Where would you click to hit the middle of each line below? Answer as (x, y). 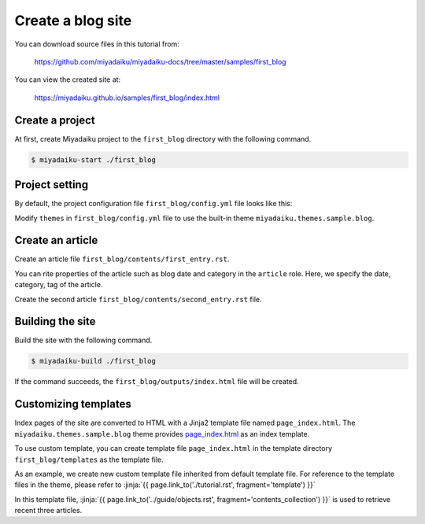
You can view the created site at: (68, 79)
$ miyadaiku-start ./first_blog (94, 160)
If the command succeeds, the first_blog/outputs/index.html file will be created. (157, 382)
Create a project (55, 120)
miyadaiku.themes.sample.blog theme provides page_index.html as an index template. (162, 434)
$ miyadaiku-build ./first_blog (94, 361)
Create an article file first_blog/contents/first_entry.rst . (122, 259)
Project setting (52, 185)
